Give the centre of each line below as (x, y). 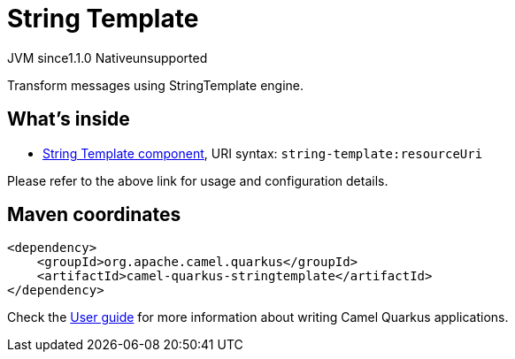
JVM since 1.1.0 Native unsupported (108, 57)
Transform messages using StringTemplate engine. (156, 85)
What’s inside (69, 119)
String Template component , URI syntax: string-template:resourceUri (263, 153)
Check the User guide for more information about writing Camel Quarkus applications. (258, 317)
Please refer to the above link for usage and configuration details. (198, 180)
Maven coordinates (94, 215)
